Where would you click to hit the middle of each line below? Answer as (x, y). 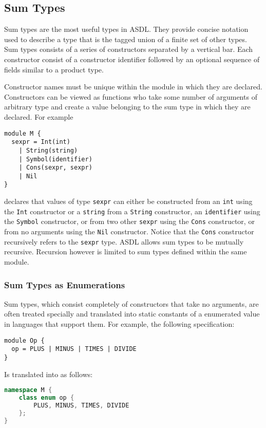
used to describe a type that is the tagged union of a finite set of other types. (126, 39)
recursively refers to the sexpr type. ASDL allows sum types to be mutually (124, 241)
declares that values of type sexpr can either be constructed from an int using (128, 201)
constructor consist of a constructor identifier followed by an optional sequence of (132, 59)
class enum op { (46, 398)
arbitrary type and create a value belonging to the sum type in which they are (127, 107)
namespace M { (28, 390)
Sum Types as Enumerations (65, 284)
